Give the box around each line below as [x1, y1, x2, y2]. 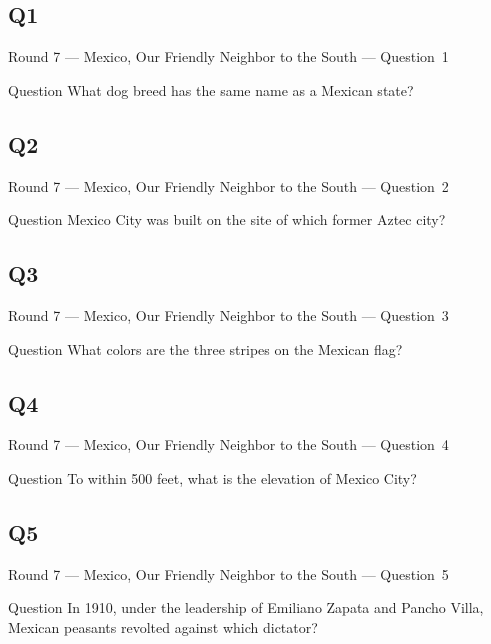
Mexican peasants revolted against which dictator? [8, 616, 318, 637]
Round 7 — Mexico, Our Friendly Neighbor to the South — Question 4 [8, 434, 449, 455]
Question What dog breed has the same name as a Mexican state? [8, 79, 414, 100]
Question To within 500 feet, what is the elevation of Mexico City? [8, 467, 417, 488]
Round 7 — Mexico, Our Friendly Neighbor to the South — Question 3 [8, 304, 449, 325]
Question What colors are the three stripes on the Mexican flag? [8, 338, 403, 359]
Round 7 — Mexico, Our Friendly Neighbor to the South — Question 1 [8, 46, 449, 67]
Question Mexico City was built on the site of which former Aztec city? [8, 209, 446, 230]
